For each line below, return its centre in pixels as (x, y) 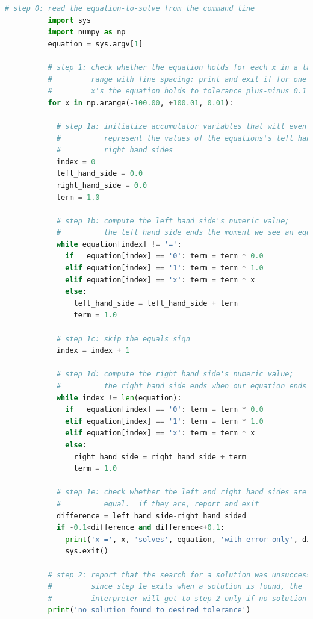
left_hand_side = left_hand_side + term (156, 303)
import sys (70, 20)
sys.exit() (87, 551)
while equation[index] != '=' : (119, 244)
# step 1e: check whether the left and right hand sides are (181, 492)
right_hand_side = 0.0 (102, 185)
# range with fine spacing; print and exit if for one (177, 79)
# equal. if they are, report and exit (158, 504)
